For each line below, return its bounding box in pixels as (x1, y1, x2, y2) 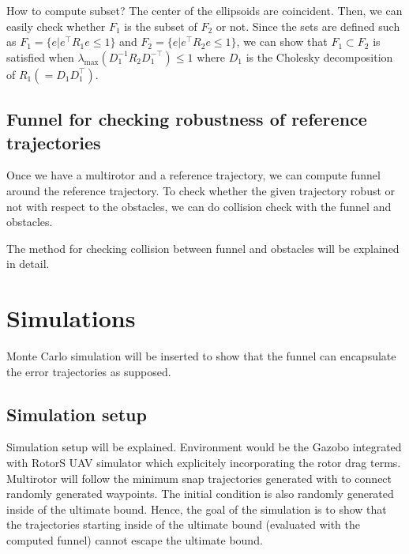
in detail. (6, 255, 50, 272)
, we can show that (236, 33, 328, 50)
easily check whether (6, 17, 106, 34)
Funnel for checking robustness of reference (6, 107, 367, 131)
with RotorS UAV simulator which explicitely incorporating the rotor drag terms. (6, 454, 401, 471)
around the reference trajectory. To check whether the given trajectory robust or (6, 182, 396, 198)
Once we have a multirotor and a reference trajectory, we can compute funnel (6, 167, 381, 183)
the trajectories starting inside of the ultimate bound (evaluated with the (6, 516, 360, 533)
